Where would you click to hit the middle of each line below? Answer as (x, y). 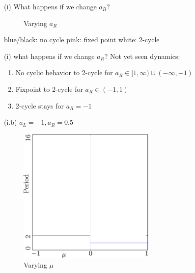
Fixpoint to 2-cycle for (49, 89)
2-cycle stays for (40, 105)
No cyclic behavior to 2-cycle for (64, 72)
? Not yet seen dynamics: (142, 56)
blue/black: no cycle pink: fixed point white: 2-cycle (82, 40)
